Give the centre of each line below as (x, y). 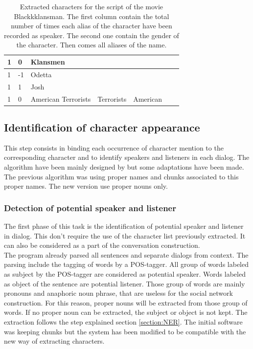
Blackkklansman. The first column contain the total (92, 16)
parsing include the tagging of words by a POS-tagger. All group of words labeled (126, 264)
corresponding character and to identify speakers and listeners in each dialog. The (127, 157)
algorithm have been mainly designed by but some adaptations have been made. (124, 166)
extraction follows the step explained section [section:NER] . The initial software (123, 321)
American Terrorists (61, 98)
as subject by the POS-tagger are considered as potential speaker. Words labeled (125, 273)
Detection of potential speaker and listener (90, 207)
